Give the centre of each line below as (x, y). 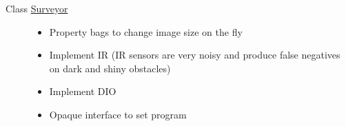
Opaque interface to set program (118, 114)
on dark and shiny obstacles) (110, 68)
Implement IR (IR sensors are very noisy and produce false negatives (195, 55)
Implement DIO (83, 91)
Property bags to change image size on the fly (146, 31)
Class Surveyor (37, 8)
